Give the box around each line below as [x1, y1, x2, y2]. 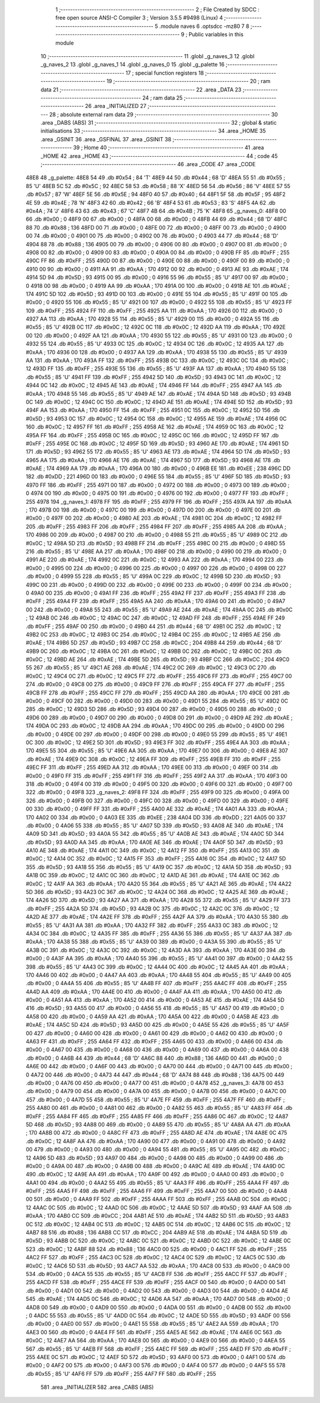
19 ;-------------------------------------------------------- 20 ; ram [106, 78, 271, 85]
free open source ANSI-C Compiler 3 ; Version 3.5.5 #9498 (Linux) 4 [55, 14, 223, 21]
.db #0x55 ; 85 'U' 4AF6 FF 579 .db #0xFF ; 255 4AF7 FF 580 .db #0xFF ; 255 [25, 1370, 216, 1377]
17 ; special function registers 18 [125, 69, 204, 77]
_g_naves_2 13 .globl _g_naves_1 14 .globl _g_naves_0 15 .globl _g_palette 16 [40, 61, 225, 68]
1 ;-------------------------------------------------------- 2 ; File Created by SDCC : [55, 6, 260, 13]
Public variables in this [188, 31, 244, 38]
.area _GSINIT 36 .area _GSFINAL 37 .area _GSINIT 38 [40, 135, 172, 142]
